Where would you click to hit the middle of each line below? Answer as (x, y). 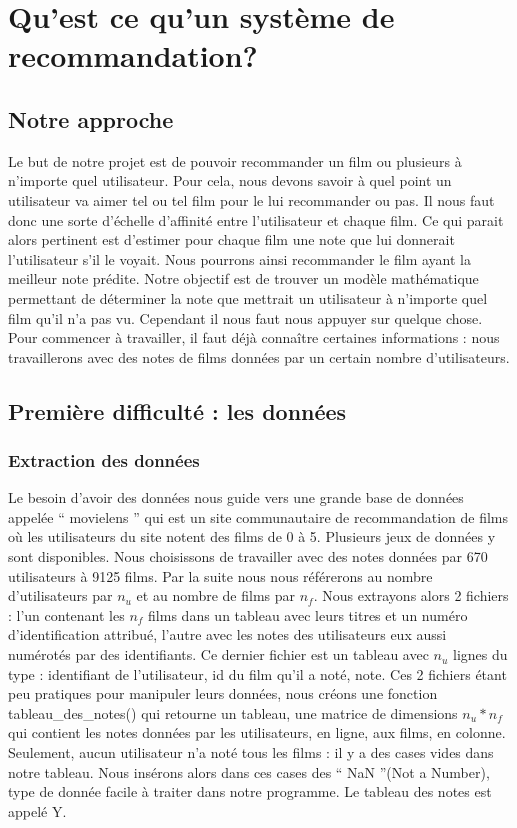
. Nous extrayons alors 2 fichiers (411, 595)
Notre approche (91, 118)
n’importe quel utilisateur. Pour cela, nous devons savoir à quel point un (230, 180)
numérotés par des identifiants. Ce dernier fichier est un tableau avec (218, 654)
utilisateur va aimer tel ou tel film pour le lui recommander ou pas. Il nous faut (251, 199)
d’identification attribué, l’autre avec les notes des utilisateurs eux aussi (227, 634)
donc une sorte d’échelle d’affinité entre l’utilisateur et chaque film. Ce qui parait (256, 219)
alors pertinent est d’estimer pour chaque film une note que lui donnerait (231, 239)
